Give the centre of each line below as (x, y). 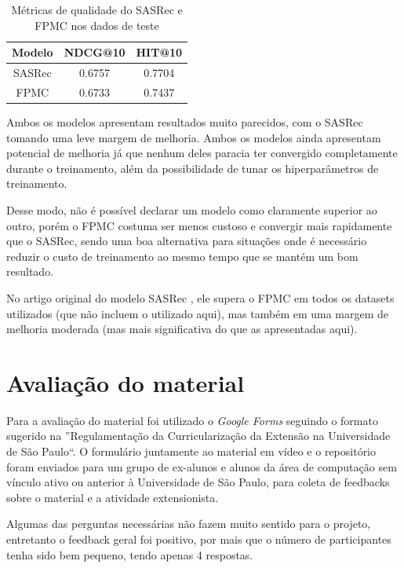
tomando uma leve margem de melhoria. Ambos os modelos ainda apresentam (194, 137)
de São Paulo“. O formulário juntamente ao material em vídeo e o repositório (191, 451)
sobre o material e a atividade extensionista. (113, 497)
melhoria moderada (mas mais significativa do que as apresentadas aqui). (182, 329)
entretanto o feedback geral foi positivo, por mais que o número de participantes (199, 539)
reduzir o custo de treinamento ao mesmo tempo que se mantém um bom (182, 256)
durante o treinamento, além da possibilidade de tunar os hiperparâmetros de (193, 168)
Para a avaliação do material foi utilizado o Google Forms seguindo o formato (192, 420)
